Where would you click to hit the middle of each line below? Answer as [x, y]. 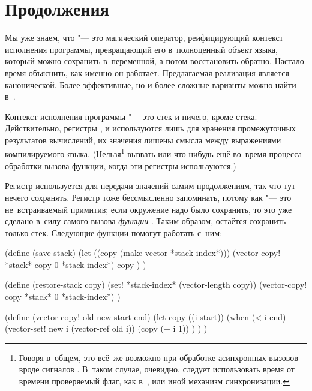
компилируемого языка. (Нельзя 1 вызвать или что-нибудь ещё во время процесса [153, 153]
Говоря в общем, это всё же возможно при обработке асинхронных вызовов [158, 357]
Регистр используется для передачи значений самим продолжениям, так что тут [150, 186]
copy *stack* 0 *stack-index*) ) [63, 297]
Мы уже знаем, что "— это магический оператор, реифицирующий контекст [144, 37]
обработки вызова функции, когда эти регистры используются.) [121, 165]
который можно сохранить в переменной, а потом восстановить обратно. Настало [154, 61]
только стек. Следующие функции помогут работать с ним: [114, 232]
